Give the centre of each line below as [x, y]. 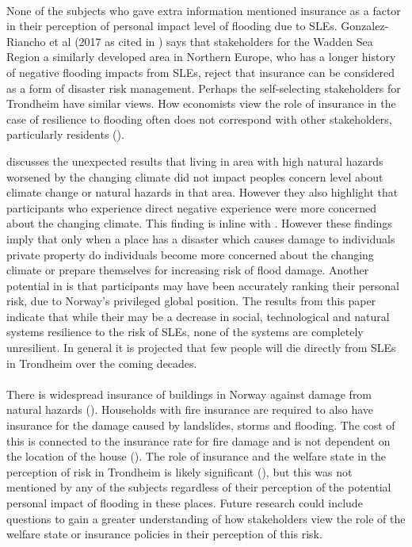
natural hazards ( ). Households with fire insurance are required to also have [190, 409]
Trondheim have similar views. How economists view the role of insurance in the [201, 103]
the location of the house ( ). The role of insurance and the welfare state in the [196, 456]
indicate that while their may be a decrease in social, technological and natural [198, 316]
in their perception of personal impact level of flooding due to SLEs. [172, 26]
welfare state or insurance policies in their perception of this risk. [164, 534]
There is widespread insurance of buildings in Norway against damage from [189, 394]
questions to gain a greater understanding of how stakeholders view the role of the [206, 518]
